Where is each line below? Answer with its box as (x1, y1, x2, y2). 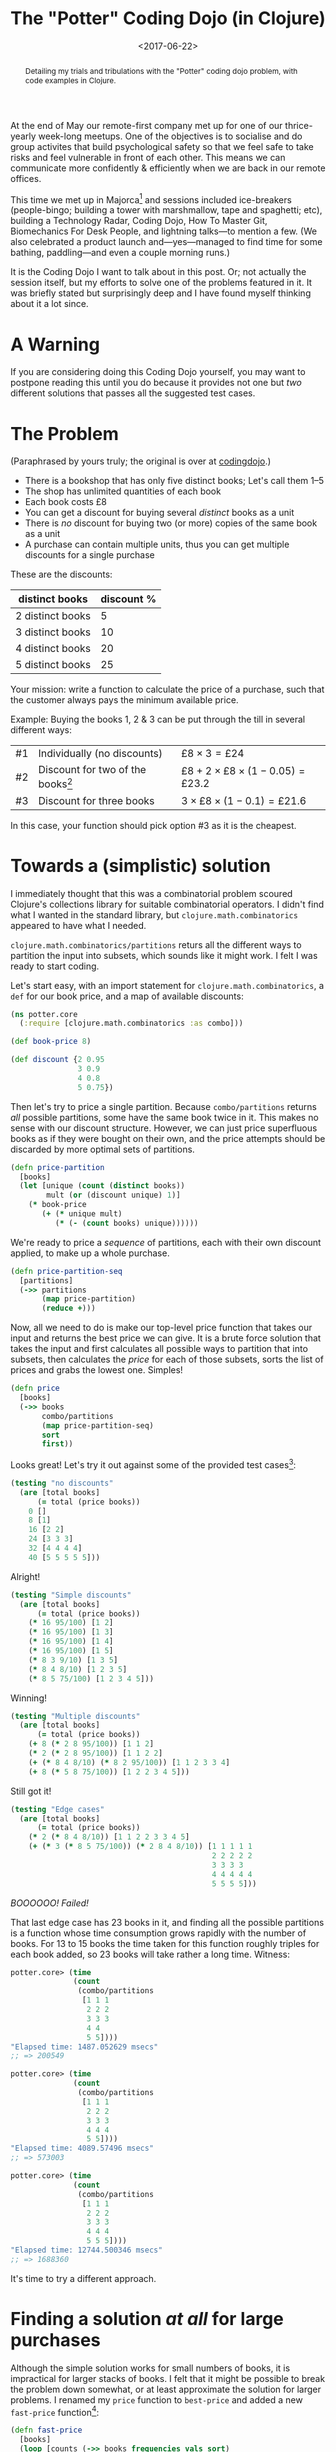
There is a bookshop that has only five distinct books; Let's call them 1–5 (24, 475, 325, 487)
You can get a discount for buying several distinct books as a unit (24, 507, 295, 519)
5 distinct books (15, 658, 92, 672)
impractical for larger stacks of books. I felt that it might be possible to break (10, 2372, 326, 2384)
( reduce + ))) (41, 1303, 97, 1314)
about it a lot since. (10, 298, 89, 310)
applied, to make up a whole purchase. (10, 1247, 170, 1259)
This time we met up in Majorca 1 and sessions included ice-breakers (10, 192, 292, 206)
